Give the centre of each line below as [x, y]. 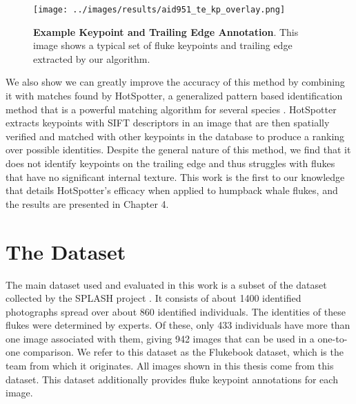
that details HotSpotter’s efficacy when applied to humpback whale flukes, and [172, 190]
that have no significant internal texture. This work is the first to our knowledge [175, 176]
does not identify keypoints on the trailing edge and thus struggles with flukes [170, 163]
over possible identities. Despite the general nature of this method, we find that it [178, 150]
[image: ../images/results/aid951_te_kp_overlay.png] [159, 10]
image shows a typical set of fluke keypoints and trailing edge [163, 45]
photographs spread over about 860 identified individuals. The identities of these [176, 311]
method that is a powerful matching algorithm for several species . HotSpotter [171, 109]
